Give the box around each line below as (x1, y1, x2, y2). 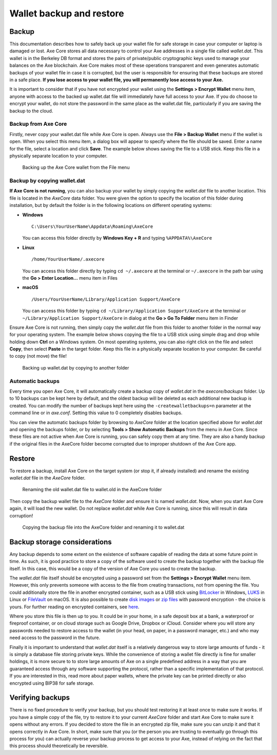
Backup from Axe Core (9, 121, 67, 128)
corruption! (9, 512, 33, 518)
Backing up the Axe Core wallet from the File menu (22, 164, 130, 170)
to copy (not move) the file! (9, 353, 67, 359)
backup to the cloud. (9, 108, 53, 114)
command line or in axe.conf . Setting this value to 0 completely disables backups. (9, 410, 183, 416)
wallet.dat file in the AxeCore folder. (9, 475, 86, 481)
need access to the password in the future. (9, 634, 101, 641)
